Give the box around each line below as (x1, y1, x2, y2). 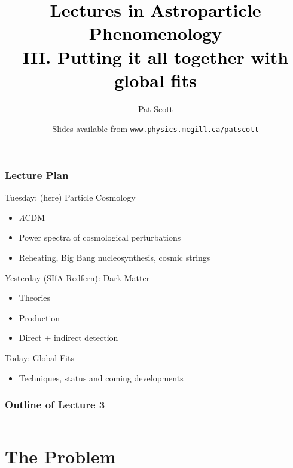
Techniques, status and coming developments (19, 371, 184, 384)
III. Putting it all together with (22, 44, 289, 69)
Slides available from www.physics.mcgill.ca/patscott (52, 122, 259, 135)
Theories (19, 291, 51, 304)
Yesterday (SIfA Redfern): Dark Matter (5, 271, 150, 284)
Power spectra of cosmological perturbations (19, 231, 181, 244)
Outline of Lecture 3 (5, 397, 105, 412)
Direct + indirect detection (19, 331, 118, 344)
